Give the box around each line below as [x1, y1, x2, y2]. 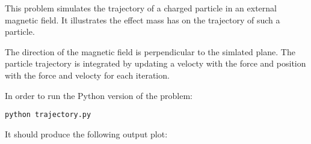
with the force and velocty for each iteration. [5, 68, 170, 81]
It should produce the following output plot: [5, 127, 168, 140]
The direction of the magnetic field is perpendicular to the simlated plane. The [5, 45, 295, 58]
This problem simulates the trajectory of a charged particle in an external [5, 2, 277, 14]
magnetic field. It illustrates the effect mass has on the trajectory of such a [5, 13, 280, 26]
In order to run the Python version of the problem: [5, 89, 193, 101]
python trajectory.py [5, 110, 91, 119]
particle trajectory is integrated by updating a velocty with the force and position [5, 57, 306, 70]
